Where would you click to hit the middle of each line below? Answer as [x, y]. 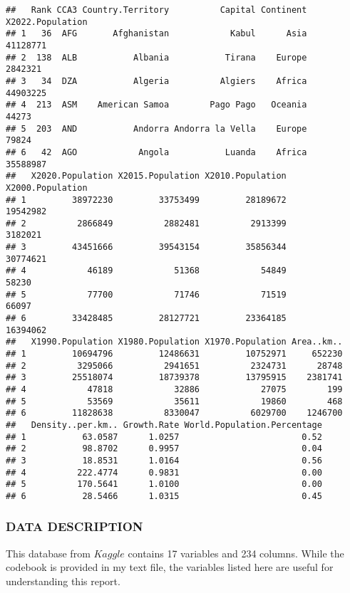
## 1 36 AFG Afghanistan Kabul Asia [156, 34]
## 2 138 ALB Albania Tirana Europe [156, 57]
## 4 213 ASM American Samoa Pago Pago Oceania [156, 105]
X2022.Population [47, 22]
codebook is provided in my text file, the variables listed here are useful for [170, 567]
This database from [48, 553]
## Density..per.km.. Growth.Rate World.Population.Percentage [164, 425]
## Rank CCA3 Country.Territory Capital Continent [156, 10]
